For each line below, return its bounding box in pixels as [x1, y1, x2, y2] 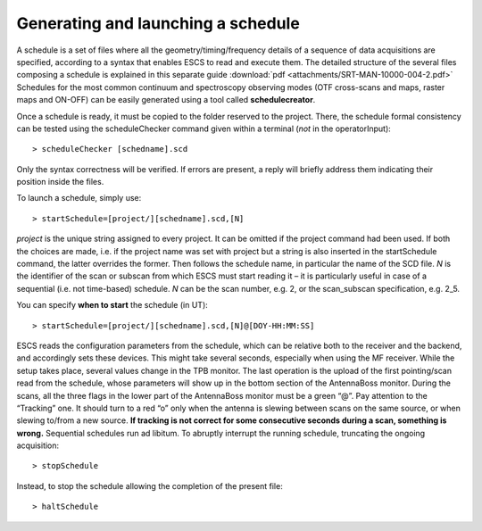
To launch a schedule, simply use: [16, 193, 142, 203]
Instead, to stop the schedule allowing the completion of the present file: [16, 480, 283, 491]
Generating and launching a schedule [16, 13, 301, 33]
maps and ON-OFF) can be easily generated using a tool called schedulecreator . [16, 95, 316, 105]
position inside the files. [16, 177, 104, 187]
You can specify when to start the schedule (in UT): [16, 300, 209, 311]
